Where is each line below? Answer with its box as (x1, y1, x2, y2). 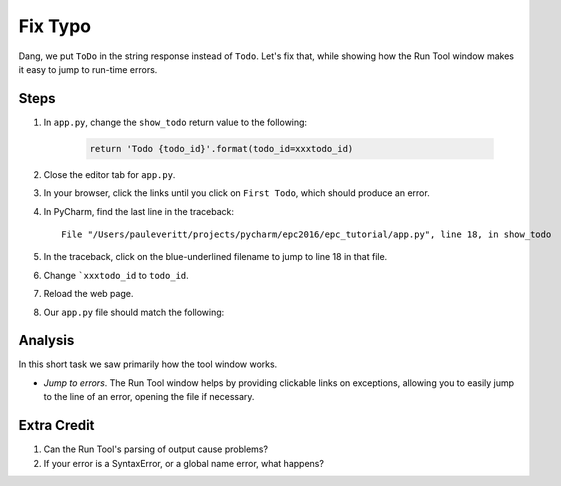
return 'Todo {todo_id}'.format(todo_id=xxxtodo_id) (89, 143, 354, 154)
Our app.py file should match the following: (43, 306, 225, 318)
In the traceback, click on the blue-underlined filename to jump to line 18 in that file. (43, 251, 388, 263)
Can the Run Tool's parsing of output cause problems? (43, 443, 269, 455)
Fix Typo (18, 15, 92, 37)
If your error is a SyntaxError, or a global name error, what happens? (43, 457, 325, 469)
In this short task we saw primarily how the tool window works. (18, 358, 278, 370)
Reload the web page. (43, 288, 134, 300)
